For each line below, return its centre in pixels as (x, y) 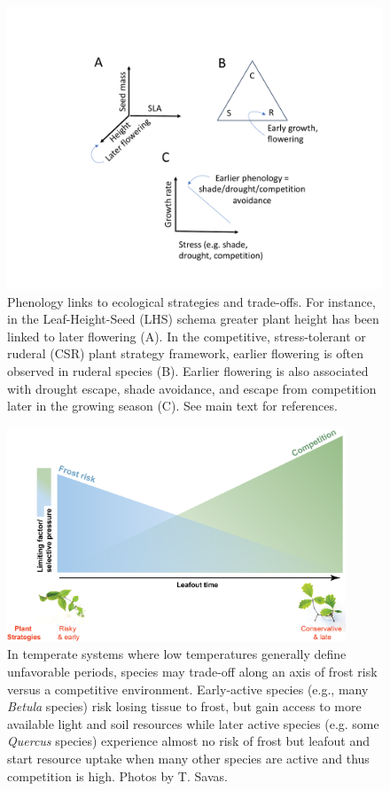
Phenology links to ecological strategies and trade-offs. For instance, (191, 301)
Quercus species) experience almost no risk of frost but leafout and (189, 741)
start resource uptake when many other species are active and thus (188, 758)
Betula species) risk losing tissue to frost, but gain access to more (184, 706)
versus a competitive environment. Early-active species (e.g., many (188, 689)
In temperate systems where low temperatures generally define (177, 654)
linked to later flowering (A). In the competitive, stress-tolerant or (187, 336)
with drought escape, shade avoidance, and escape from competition (192, 388)
